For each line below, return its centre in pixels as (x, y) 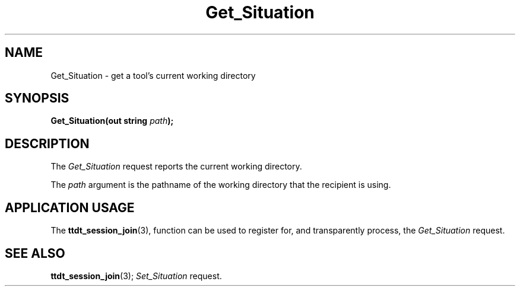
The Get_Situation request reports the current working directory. (176, 167)
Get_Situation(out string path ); (112, 121)
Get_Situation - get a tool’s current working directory (153, 75)
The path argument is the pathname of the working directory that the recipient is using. (221, 185)
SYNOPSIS (37, 98)
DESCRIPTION (47, 143)
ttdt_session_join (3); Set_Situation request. (136, 276)
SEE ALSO (35, 253)
